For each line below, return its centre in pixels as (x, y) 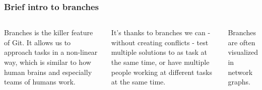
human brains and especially (48, 72)
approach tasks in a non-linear (51, 52)
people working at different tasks (161, 72)
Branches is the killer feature (49, 32)
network (240, 72)
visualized (243, 52)
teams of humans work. (40, 82)
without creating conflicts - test (160, 42)
